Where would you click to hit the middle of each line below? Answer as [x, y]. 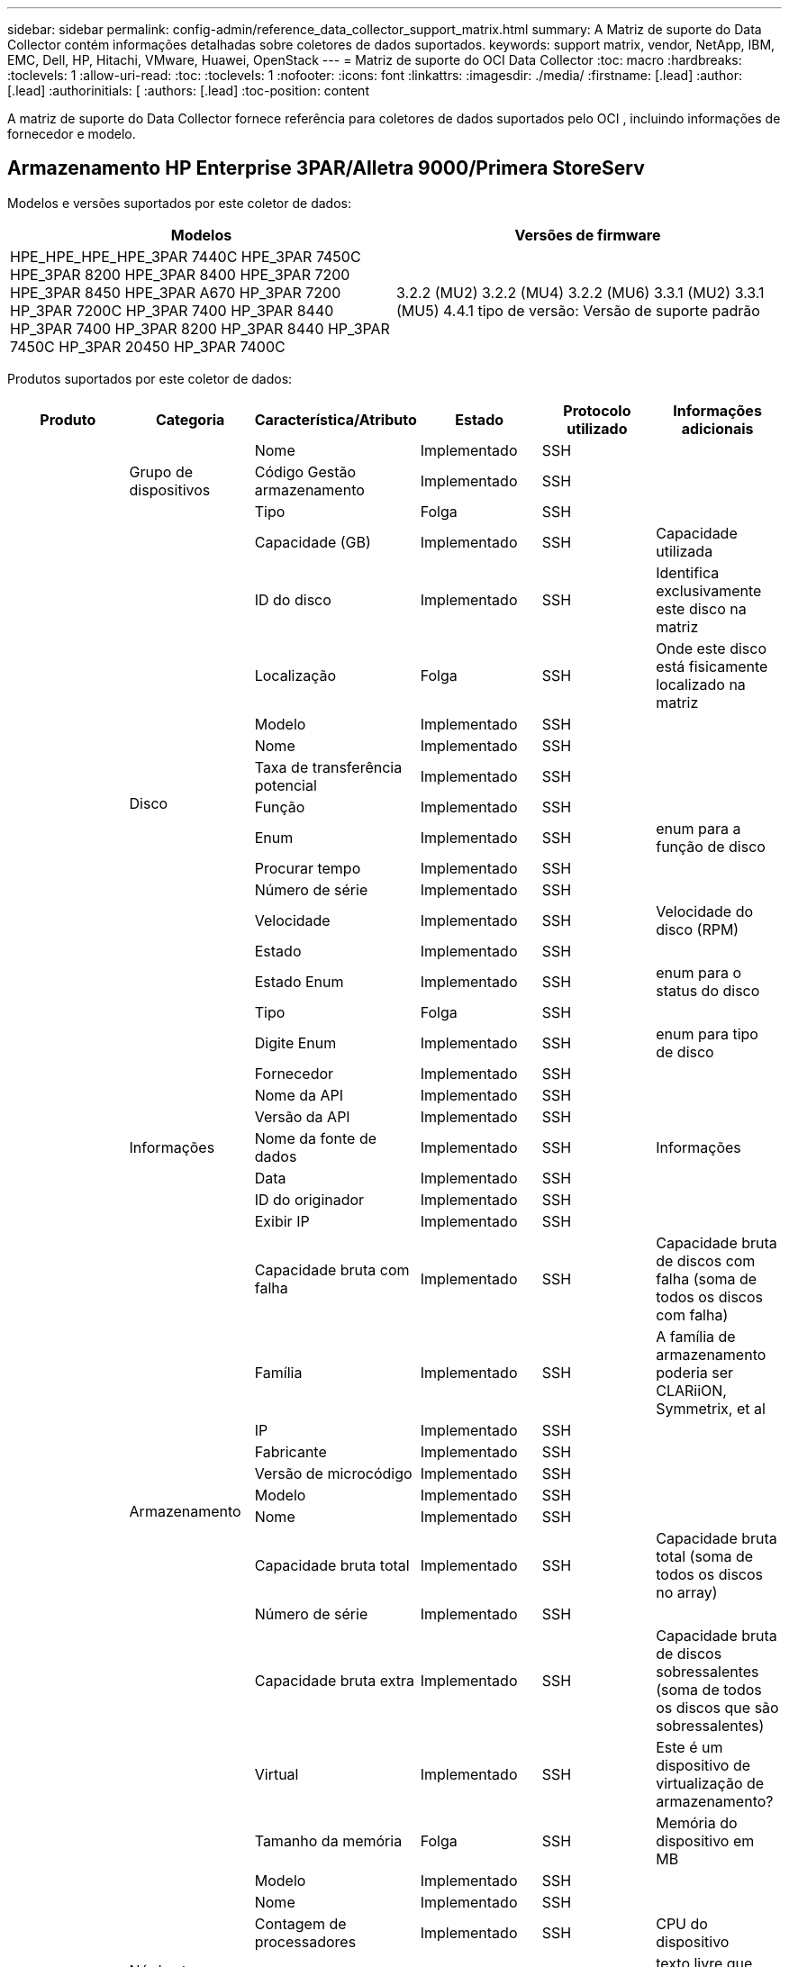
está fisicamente [712, 666]
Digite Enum [295, 1042]
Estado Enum [299, 981]
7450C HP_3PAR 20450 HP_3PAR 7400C [148, 346]
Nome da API [299, 1095]
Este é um [689, 1747]
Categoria [190, 419]
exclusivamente [709, 590]
